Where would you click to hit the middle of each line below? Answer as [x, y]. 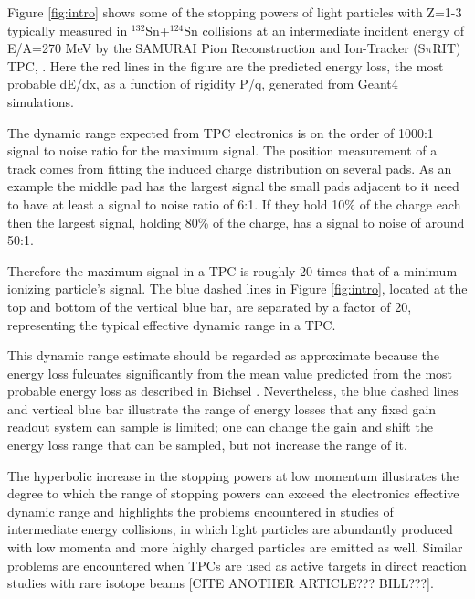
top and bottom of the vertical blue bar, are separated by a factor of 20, [210, 306]
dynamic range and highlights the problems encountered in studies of [201, 511]
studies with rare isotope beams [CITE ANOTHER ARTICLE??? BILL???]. [221, 583]
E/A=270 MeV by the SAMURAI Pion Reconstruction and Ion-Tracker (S [216, 48]
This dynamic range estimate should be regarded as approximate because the [224, 355]
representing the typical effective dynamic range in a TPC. [172, 324]
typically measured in [68, 30]
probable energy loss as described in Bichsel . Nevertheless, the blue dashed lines [233, 391]
